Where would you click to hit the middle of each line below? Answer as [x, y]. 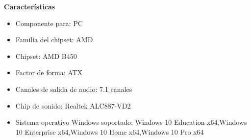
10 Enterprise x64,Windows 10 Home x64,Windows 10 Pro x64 [110, 131]
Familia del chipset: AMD [54, 40]
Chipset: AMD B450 [46, 56]
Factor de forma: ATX [49, 72]
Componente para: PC [49, 23]
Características [30, 6]
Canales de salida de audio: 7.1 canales [74, 89]
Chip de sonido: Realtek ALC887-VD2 [73, 105]
